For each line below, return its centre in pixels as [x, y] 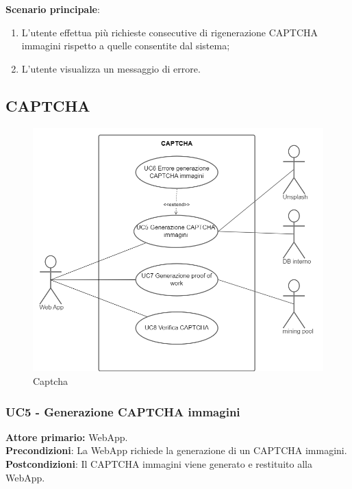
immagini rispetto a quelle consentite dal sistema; [126, 46]
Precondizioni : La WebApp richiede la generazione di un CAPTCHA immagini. [176, 450]
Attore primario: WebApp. [67, 437]
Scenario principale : [53, 9]
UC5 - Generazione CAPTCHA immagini [123, 411]
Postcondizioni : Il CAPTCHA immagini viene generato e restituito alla [159, 464]
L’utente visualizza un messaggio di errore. [111, 68]
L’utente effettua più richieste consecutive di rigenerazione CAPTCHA [170, 32]
